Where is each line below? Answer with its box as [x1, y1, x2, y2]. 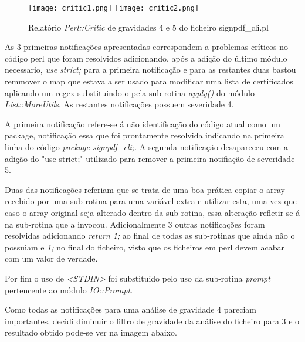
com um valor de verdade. [5, 252, 98, 265]
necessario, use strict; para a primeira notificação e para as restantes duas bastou [5, 63, 296, 76]
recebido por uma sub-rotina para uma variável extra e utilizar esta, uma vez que [5, 195, 297, 207]
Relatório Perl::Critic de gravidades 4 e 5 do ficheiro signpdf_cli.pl [28, 21, 269, 33]
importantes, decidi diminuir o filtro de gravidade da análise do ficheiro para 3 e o [5, 314, 300, 327]
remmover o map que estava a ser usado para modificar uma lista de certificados [5, 75, 293, 87]
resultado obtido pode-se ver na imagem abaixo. [5, 326, 177, 338]
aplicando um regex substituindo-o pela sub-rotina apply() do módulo [5, 86, 255, 99]
